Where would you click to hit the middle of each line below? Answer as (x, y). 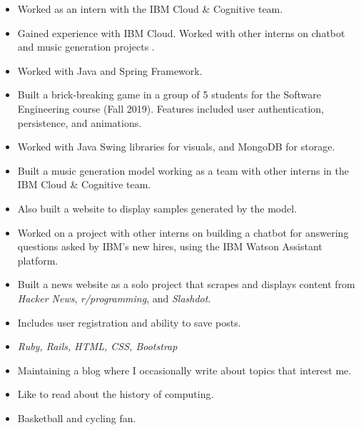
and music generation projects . (86, 47)
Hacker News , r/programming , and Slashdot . (114, 298)
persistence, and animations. (80, 122)
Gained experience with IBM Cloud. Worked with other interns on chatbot (181, 32)
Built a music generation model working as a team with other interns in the (183, 170)
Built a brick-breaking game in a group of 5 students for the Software (169, 94)
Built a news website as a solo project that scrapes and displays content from (186, 284)
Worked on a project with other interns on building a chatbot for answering (183, 232)
